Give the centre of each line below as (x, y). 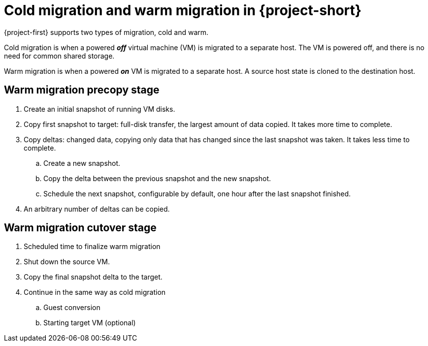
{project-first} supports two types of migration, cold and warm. (106, 32)
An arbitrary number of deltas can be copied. (97, 209)
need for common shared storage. (59, 56)
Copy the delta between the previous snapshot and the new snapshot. (157, 178)
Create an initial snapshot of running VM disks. (99, 109)
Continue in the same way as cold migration (95, 292)
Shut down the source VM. (67, 262)
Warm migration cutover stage (80, 228)
